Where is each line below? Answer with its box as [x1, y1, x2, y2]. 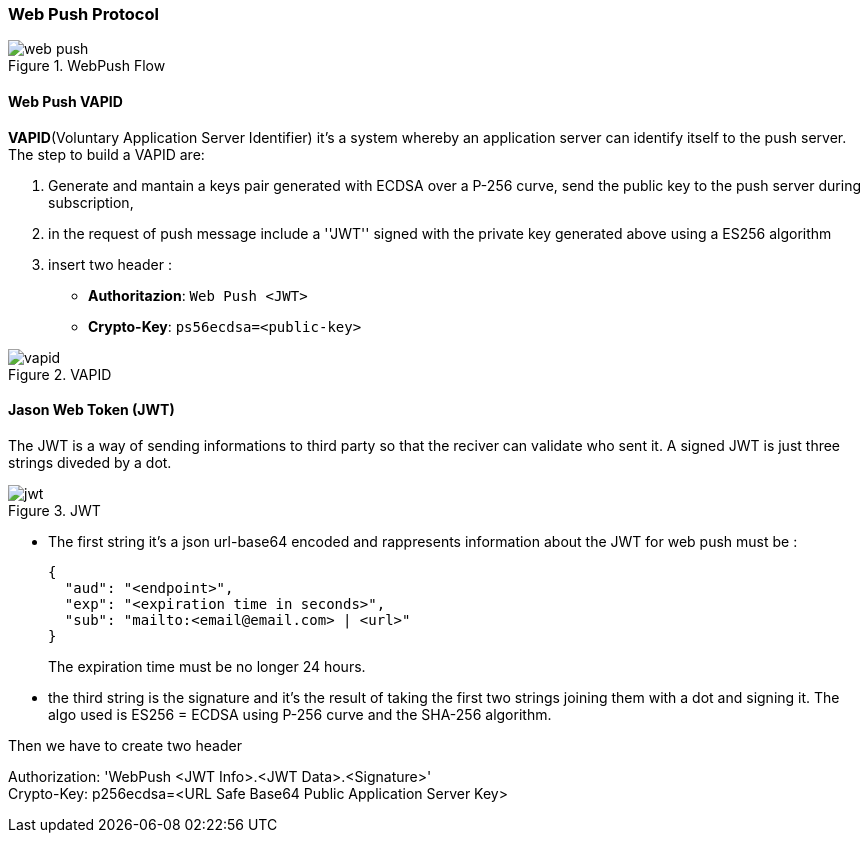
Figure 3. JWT [8, 501, 101, 519]
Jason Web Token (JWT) [8, 401, 175, 419]
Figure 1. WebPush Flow [8, 57, 166, 75]
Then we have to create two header [8, 736, 242, 754]
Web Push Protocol [8, 4, 159, 24]
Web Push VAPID [8, 92, 123, 110]
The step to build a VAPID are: [8, 145, 205, 163]
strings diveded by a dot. [8, 453, 172, 471]
